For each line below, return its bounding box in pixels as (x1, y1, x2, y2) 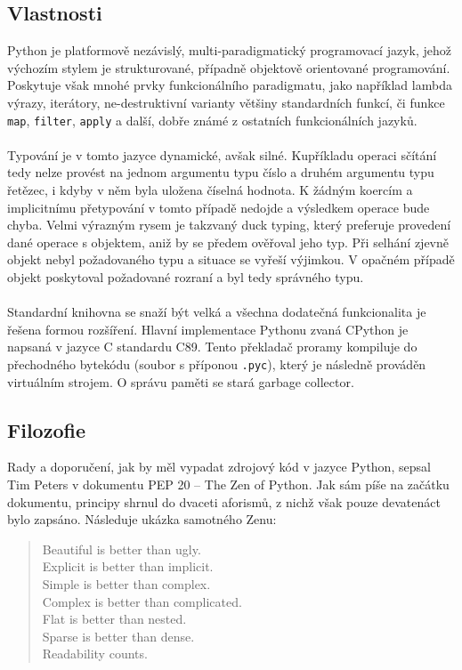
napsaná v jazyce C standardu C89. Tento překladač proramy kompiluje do (7, 337, 417, 356)
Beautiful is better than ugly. (42, 539, 201, 558)
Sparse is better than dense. (42, 626, 195, 645)
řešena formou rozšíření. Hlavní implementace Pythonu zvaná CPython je (7, 319, 409, 338)
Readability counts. (42, 644, 148, 663)
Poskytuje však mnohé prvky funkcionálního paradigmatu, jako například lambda (7, 76, 452, 94)
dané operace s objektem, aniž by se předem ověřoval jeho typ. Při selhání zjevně (7, 232, 449, 251)
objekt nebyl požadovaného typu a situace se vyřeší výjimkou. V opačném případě (7, 250, 455, 269)
